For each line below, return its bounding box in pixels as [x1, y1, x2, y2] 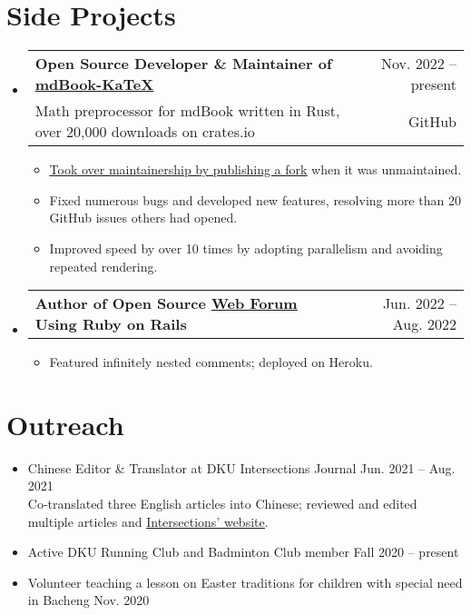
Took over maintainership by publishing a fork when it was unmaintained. [49, 160, 462, 179]
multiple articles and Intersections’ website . [27, 511, 269, 531]
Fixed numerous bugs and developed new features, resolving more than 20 [49, 190, 461, 209]
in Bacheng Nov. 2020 [27, 590, 150, 610]
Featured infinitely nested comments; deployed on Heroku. [49, 352, 373, 372]
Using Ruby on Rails [34, 313, 187, 335]
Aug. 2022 [392, 313, 456, 335]
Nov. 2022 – [380, 53, 456, 74]
